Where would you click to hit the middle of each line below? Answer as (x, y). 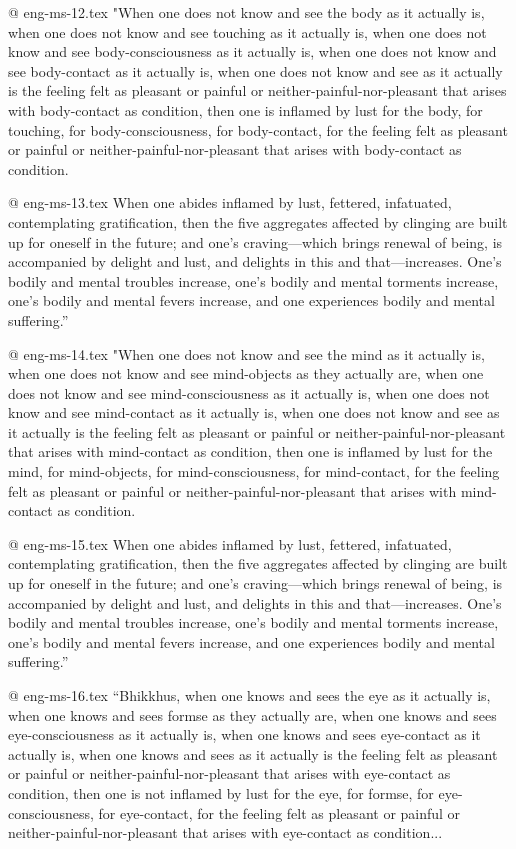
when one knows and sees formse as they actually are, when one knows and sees (252, 714)
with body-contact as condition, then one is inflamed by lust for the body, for (245, 109)
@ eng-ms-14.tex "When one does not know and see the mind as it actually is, (246, 353)
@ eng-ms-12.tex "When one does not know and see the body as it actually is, (246, 12)
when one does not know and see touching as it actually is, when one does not (247, 31)
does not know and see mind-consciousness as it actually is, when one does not (249, 392)
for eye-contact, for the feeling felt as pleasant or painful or (279, 812)
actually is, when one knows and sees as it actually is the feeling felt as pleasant (253, 753)
